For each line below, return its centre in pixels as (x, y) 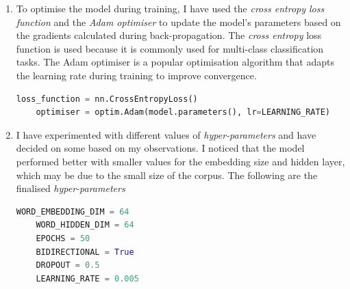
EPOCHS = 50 (63, 238)
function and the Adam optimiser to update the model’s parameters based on (178, 22)
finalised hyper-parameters (71, 188)
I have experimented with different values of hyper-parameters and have (166, 134)
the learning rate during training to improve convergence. (136, 75)
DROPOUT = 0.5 (68, 265)
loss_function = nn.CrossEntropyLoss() (107, 99)
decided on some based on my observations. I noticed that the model (160, 148)
